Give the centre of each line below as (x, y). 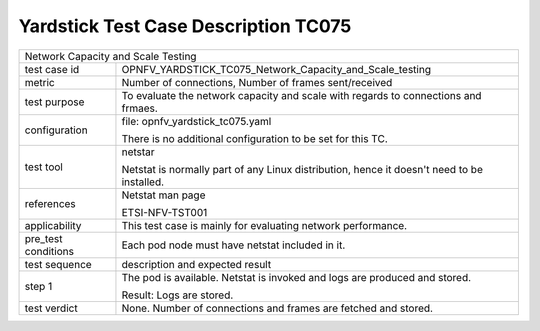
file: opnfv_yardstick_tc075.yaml (196, 121)
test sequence (58, 264)
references (50, 203)
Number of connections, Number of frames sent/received (257, 82)
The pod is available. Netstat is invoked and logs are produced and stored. (296, 277)
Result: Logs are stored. (177, 295)
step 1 (38, 286)
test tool (44, 167)
